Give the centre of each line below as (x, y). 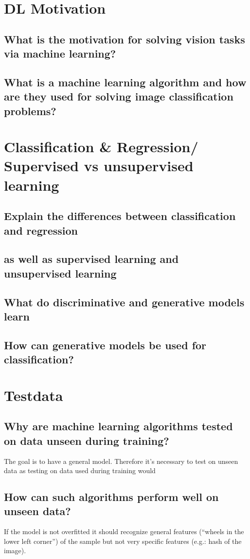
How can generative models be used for (105, 345)
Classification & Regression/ (101, 147)
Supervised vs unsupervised (99, 166)
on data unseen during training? (87, 440)
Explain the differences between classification (120, 216)
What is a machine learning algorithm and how (125, 82)
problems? (30, 110)
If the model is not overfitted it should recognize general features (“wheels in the (124, 531)
